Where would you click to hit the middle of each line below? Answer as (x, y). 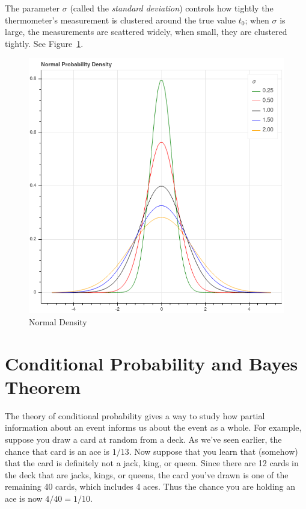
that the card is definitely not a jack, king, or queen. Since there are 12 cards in (152, 463)
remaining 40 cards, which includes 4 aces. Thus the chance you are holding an (150, 486)
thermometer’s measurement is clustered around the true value (120, 20)
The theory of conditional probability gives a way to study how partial (135, 415)
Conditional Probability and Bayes (151, 363)
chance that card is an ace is (57, 451)
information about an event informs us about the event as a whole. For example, (153, 427)
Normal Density (58, 321)
